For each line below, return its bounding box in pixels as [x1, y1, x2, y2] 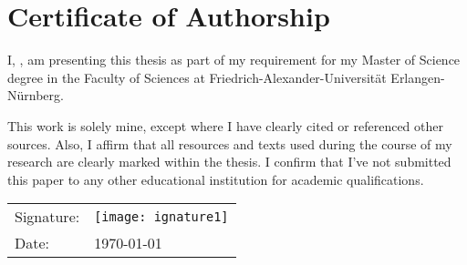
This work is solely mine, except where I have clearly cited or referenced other [7, 116, 443, 135]
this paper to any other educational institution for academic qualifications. [7, 169, 424, 189]
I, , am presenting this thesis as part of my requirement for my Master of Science [7, 50, 461, 69]
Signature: [15, 206, 80, 228]
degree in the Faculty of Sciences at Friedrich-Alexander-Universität [7, 67, 387, 87]
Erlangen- [390, 67, 445, 87]
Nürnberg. [7, 86, 64, 105]
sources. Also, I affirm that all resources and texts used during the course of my [7, 134, 452, 153]
